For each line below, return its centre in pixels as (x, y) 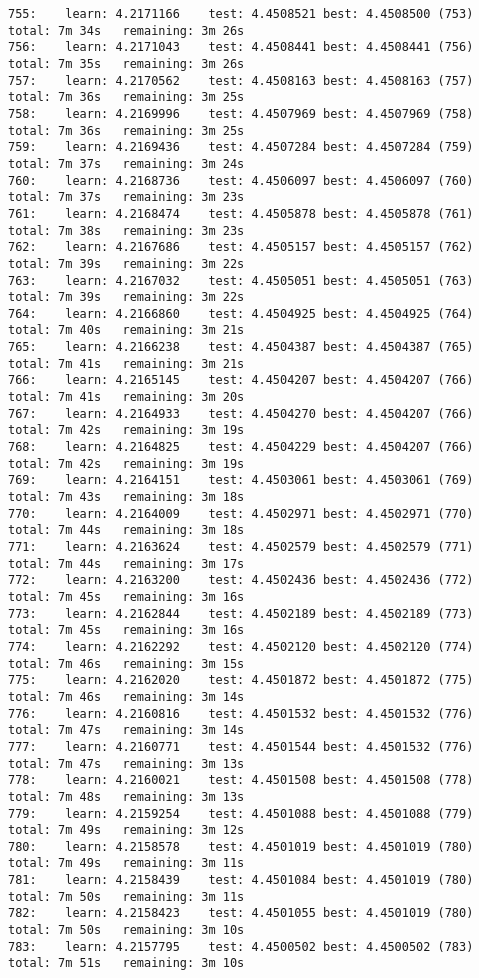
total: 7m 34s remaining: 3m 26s (126, 30)
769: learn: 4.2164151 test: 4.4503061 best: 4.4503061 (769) (241, 480)
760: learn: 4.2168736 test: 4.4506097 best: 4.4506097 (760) (241, 180)
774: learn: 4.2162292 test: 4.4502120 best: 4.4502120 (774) (241, 646)
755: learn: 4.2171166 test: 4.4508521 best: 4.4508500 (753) (241, 14)
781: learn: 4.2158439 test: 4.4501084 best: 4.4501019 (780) (241, 880)
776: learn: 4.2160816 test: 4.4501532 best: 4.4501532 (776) (241, 713)
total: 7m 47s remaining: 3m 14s (126, 730)
